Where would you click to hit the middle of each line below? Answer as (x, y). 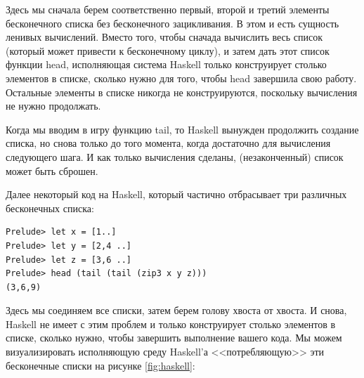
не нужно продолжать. (53, 106)
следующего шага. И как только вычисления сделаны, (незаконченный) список (175, 156)
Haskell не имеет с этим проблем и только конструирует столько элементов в (171, 324)
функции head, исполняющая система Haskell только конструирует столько (166, 64)
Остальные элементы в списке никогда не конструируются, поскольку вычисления (182, 92)
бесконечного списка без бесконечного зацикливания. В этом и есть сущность (173, 23)
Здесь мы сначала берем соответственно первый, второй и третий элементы (168, 9)
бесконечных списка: (50, 208)
